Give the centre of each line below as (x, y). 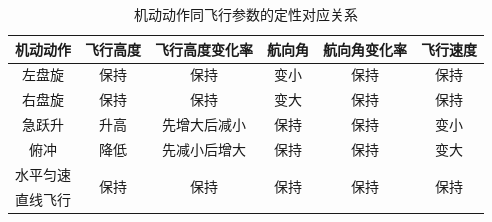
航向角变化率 (365, 48)
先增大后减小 (204, 124)
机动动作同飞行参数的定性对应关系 (246, 14)
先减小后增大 (204, 148)
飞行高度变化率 (204, 48)
